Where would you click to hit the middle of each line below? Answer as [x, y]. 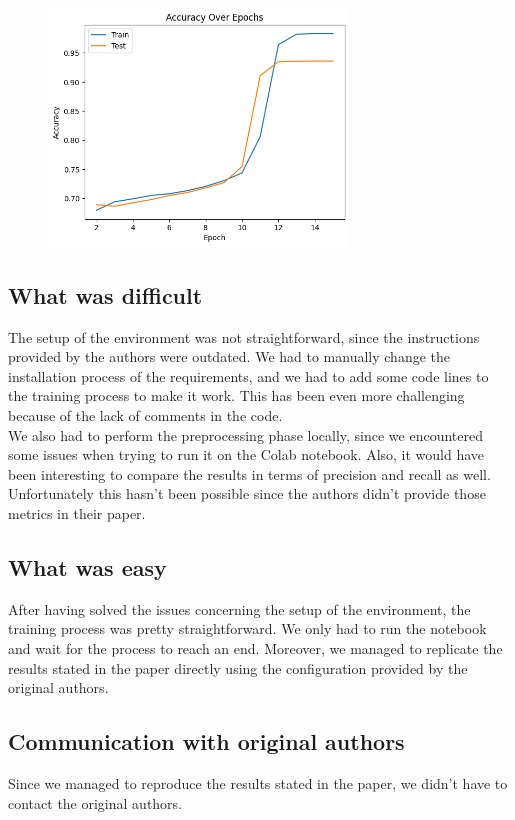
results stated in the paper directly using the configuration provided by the [238, 667]
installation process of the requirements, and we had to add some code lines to [248, 375]
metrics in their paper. [77, 512]
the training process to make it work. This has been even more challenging [236, 395]
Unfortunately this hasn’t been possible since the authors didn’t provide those [247, 493]
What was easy [87, 566]
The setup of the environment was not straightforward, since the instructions [244, 336]
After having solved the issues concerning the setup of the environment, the [239, 608]
